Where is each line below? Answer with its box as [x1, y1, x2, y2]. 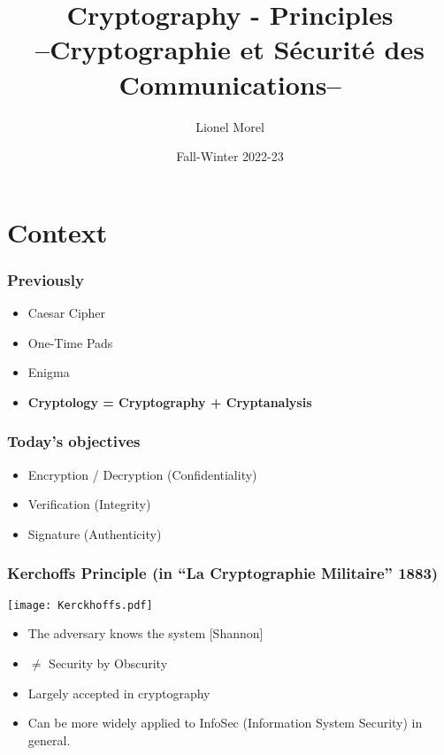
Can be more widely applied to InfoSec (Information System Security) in [27, 713, 423, 732]
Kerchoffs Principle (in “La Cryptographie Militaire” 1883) [7, 562, 439, 584]
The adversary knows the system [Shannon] [27, 624, 264, 643]
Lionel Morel [195, 117, 264, 135]
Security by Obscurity [49, 653, 168, 672]
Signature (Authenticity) [27, 524, 162, 543]
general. [27, 730, 71, 749]
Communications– [119, 65, 341, 102]
